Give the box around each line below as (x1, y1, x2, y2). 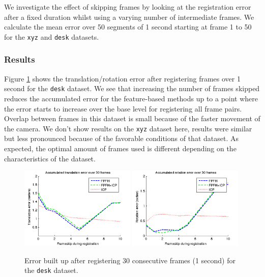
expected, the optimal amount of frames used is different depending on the (4, 143, 237, 153)
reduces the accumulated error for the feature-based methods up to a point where (4, 93, 258, 103)
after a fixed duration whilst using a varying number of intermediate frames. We (4, 11, 254, 22)
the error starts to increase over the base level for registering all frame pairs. (4, 103, 242, 114)
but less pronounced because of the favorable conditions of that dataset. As (4, 133, 239, 144)
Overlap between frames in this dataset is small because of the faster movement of (4, 113, 260, 124)
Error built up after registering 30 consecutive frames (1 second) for (24, 255, 235, 265)
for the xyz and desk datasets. (4, 31, 99, 42)
